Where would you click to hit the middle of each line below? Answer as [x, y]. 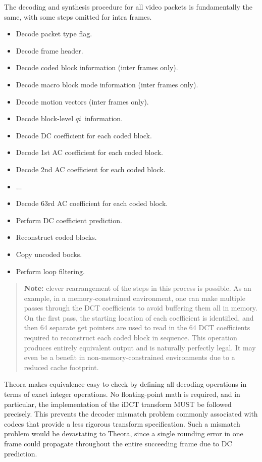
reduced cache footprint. [61, 367]
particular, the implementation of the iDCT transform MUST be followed [118, 404]
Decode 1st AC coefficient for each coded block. [89, 152]
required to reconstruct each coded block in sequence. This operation [130, 338]
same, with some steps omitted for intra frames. [78, 16]
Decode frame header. [49, 50]
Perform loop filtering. [50, 271]
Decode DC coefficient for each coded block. [84, 135]
